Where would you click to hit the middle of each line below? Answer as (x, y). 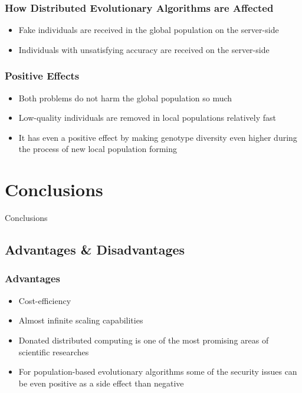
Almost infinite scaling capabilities (81, 320)
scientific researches (54, 351)
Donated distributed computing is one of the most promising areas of (144, 340)
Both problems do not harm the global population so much (125, 98)
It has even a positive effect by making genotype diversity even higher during (158, 137)
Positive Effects (42, 76)
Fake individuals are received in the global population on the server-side (149, 30)
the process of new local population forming (98, 149)
